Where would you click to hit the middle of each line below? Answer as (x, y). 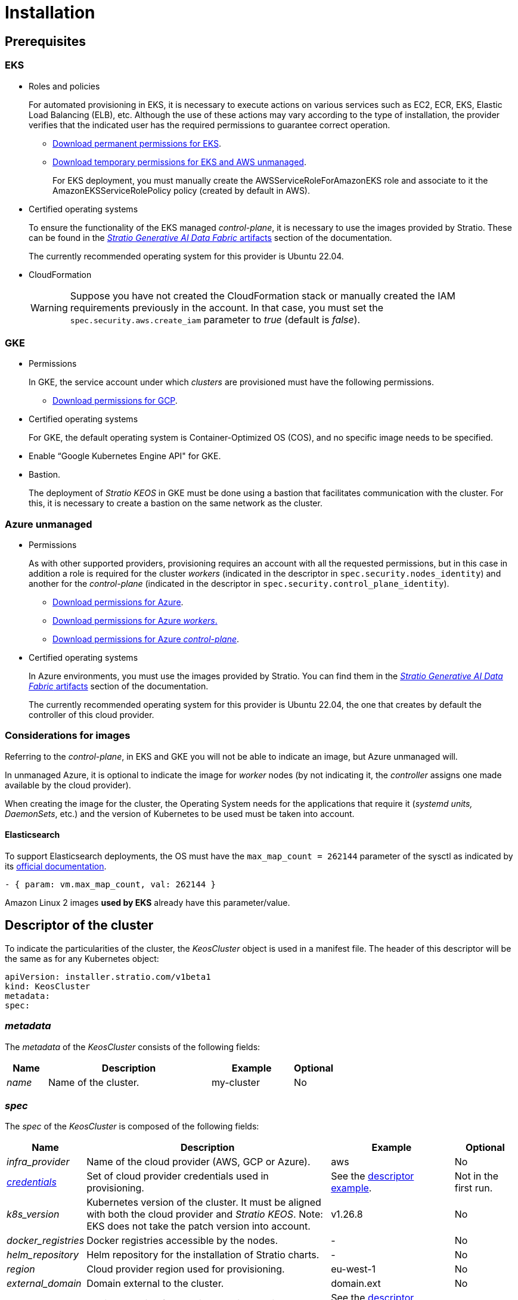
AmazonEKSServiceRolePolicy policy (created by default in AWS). (181, 190)
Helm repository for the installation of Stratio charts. (203, 1255)
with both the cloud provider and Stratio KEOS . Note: (205, 1214)
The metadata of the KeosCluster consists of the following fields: (133, 1047)
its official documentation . (56, 866)
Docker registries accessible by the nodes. (182, 1241)
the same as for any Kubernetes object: (82, 958)
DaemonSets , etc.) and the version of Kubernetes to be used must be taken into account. (180, 813)
